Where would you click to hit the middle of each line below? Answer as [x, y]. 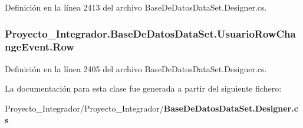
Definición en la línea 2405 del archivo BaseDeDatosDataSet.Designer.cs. [136, 68]
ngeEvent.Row [39, 47]
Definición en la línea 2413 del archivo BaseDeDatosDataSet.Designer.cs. [136, 7]
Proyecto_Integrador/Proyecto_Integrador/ [84, 108]
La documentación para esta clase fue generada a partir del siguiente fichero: [143, 88]
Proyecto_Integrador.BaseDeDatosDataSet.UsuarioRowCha [150, 33]
